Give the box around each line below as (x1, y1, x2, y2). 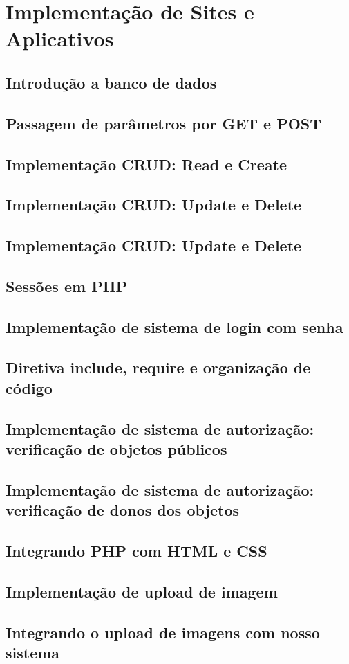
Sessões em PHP (6, 275, 128, 296)
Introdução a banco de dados (6, 71, 217, 93)
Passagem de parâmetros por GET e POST (6, 112, 322, 134)
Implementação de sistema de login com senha (6, 316, 343, 337)
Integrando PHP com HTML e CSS (6, 539, 267, 561)
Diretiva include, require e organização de (6, 357, 311, 378)
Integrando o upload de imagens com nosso (6, 621, 320, 643)
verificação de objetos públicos (6, 438, 227, 459)
